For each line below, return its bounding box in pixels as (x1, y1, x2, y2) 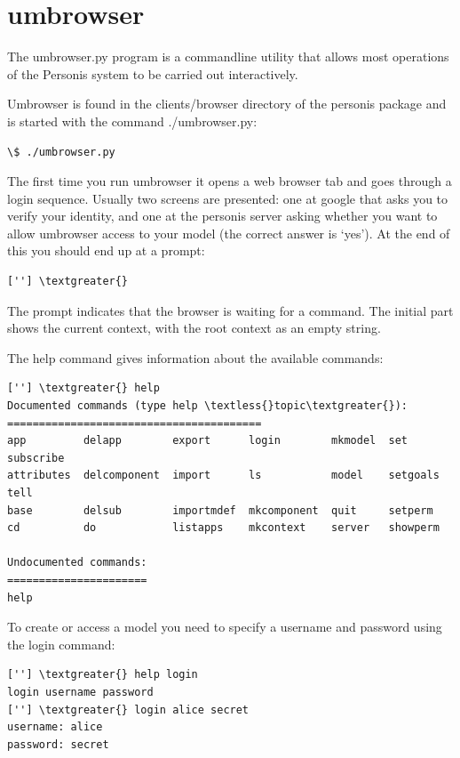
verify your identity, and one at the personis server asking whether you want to (7, 206, 438, 225)
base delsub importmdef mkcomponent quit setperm (7, 504, 433, 517)
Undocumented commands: (7, 556, 147, 569)
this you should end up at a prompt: (7, 241, 205, 260)
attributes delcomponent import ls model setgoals (7, 469, 440, 482)
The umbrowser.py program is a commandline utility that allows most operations (7, 47, 449, 66)
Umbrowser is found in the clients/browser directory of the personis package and (7, 94, 447, 113)
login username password (7, 685, 154, 698)
